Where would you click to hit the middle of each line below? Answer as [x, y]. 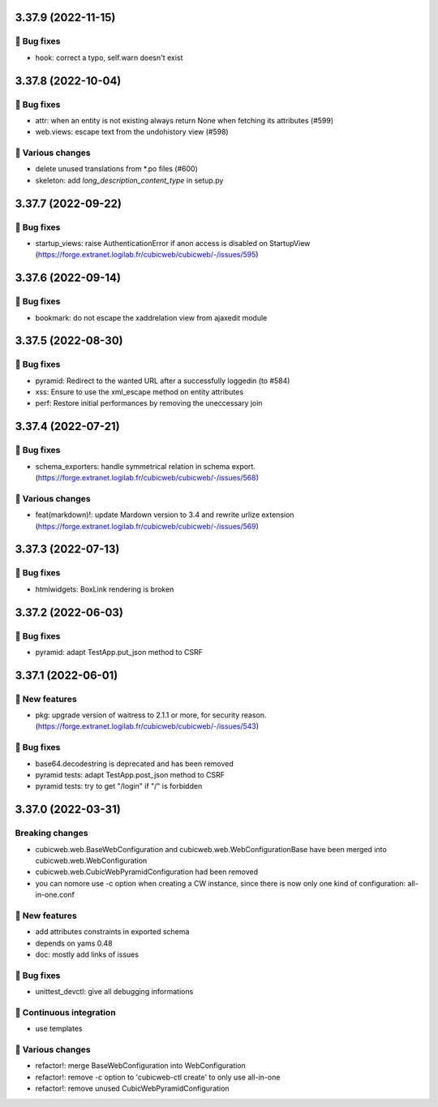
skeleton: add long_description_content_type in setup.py [129, 180]
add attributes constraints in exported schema [112, 932]
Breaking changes [52, 833]
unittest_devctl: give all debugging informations [114, 992]
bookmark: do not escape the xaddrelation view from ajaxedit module [151, 317]
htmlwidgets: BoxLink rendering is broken [105, 589]
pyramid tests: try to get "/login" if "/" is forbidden [119, 786]
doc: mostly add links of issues [87, 954]
